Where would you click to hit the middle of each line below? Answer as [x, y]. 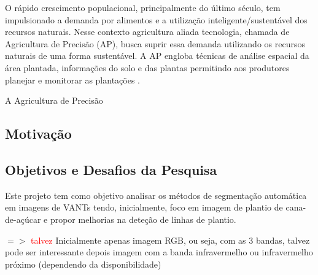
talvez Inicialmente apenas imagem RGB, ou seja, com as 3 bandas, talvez [170, 240]
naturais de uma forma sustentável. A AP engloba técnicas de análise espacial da [157, 56]
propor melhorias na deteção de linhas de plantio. [143, 219]
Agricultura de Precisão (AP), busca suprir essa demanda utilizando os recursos [155, 43]
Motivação [38, 134]
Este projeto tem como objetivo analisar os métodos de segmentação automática [156, 195]
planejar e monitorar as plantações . [73, 79]
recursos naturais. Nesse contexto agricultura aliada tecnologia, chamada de [147, 32]
